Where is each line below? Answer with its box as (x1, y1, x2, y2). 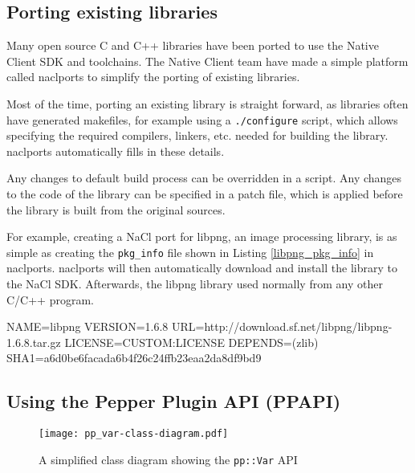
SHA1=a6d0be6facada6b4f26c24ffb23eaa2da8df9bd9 (6, 349, 262, 366)
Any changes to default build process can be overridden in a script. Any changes (6, 169, 402, 186)
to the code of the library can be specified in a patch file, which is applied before (6, 186, 403, 202)
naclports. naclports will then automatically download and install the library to (6, 259, 397, 276)
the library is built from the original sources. (6, 201, 226, 218)
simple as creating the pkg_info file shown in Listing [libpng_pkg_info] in (6, 243, 374, 260)
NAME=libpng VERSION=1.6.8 (6, 318, 169, 335)
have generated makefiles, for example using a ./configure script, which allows (6, 111, 398, 128)
